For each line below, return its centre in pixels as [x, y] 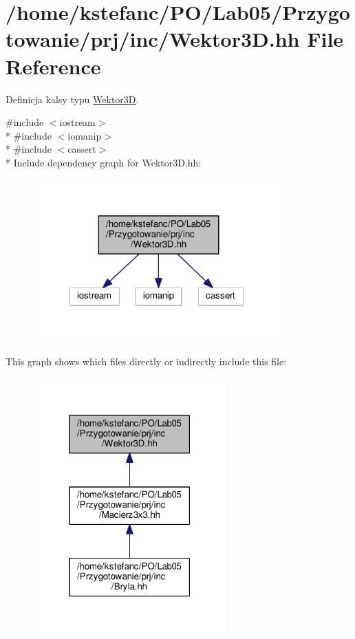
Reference [53, 66]
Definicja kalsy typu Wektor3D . [72, 99]
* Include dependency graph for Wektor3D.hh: [104, 162]
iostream [77, 122]
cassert [82, 149]
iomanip [85, 135]
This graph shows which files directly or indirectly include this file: [146, 361]
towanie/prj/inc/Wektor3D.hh [153, 39]
